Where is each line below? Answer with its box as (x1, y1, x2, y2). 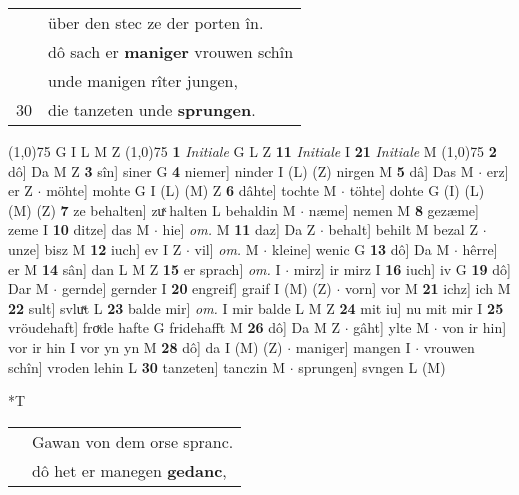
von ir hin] (442, 317, 507, 338)
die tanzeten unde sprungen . (48, 98, 256, 121)
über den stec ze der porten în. (48, 11, 264, 34)
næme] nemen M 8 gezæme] (308, 199, 479, 220)
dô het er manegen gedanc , (32, 458, 227, 482)
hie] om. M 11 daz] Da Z (162, 219, 316, 240)
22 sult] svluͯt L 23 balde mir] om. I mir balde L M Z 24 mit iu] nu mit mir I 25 (8, 297, 504, 318)
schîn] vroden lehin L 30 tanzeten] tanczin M (8, 356, 285, 377)
